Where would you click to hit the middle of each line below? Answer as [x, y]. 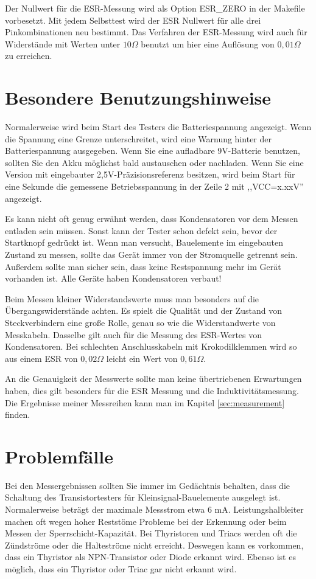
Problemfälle [59, 456]
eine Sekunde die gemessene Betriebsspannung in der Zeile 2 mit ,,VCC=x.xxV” [154, 186]
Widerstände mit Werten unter [63, 43]
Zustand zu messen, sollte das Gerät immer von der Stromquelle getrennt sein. [151, 255]
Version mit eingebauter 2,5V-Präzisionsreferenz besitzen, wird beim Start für [150, 174]
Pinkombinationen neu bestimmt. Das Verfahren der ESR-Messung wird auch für [156, 32]
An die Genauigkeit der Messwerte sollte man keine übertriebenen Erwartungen [153, 379]
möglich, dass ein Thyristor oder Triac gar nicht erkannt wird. [121, 569]
